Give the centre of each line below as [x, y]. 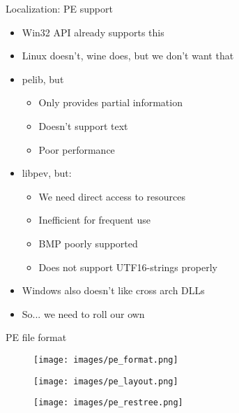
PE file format [36, 337]
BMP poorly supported [88, 243]
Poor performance [77, 149]
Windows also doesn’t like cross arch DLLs [113, 290]
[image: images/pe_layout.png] [106, 381]
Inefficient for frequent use [94, 220]
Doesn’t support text [83, 125]
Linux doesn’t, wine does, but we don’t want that [128, 56]
